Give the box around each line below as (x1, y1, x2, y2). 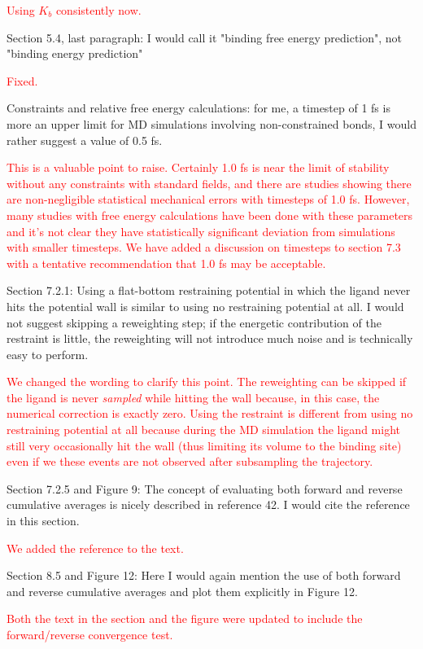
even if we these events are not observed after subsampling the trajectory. (7, 453, 373, 470)
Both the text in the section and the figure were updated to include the (7, 610, 363, 627)
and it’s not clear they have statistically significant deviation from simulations (7, 222, 395, 239)
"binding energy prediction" (7, 45, 143, 62)
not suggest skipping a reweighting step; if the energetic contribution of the (7, 314, 382, 331)
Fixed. (7, 72, 38, 89)
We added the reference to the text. (7, 539, 184, 556)
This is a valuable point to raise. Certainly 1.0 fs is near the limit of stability (7, 159, 390, 176)
